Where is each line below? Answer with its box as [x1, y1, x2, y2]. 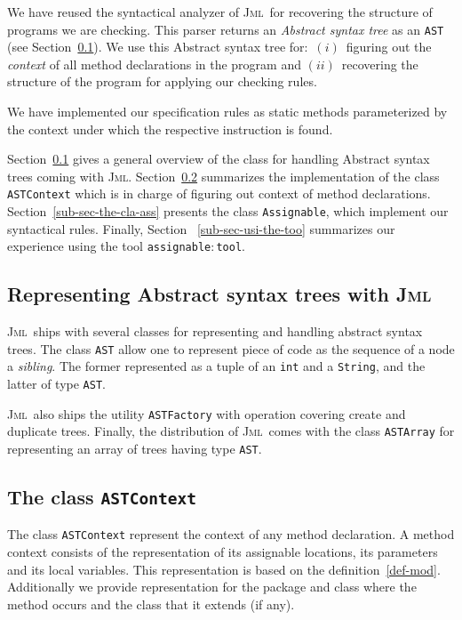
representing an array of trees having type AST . [7, 439, 262, 458]
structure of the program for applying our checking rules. [7, 72, 317, 91]
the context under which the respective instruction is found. [7, 119, 333, 138]
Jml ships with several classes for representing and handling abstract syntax [7, 322, 423, 341]
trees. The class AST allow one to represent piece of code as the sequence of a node [7, 339, 455, 358]
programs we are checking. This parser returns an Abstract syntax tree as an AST [7, 20, 444, 38]
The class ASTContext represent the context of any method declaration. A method [7, 525, 455, 544]
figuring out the [346, 37, 432, 56]
